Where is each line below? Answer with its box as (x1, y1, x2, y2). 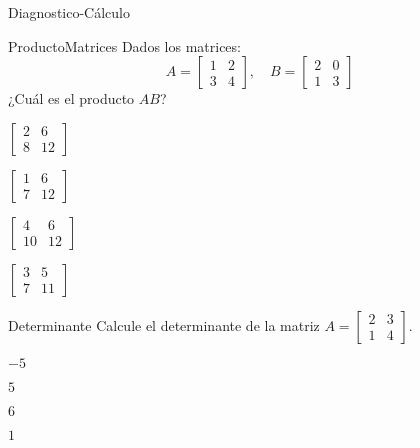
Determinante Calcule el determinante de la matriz (8, 314, 320, 335)
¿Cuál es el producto (8, 88, 135, 109)
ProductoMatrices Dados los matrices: (8, 35, 241, 56)
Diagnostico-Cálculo (8, 2, 130, 22)
